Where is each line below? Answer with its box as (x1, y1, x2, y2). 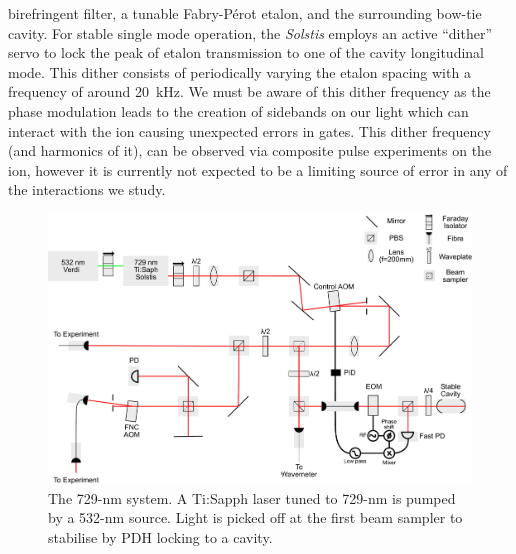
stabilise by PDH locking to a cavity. (48, 526, 273, 547)
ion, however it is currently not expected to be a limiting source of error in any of (8, 159, 508, 180)
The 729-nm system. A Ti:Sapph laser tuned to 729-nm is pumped (48, 487, 456, 508)
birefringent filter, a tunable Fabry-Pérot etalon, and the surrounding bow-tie (8, 3, 482, 23)
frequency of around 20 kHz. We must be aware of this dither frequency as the (8, 81, 491, 102)
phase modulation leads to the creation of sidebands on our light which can (8, 100, 469, 121)
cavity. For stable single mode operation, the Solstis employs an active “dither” (8, 22, 493, 43)
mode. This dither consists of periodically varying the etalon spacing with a (8, 61, 471, 82)
